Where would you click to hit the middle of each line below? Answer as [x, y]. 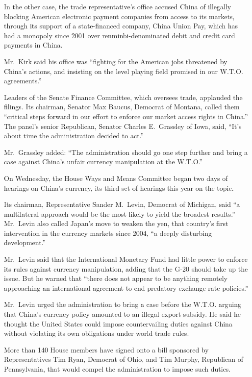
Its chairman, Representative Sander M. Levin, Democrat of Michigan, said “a [122, 204]
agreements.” [23, 81]
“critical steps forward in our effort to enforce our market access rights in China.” [126, 116]
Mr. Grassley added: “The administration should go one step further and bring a [126, 152]
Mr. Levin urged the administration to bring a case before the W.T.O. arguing [123, 304]
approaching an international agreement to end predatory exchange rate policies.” [126, 288]
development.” [25, 242]
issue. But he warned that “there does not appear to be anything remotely [116, 278]
